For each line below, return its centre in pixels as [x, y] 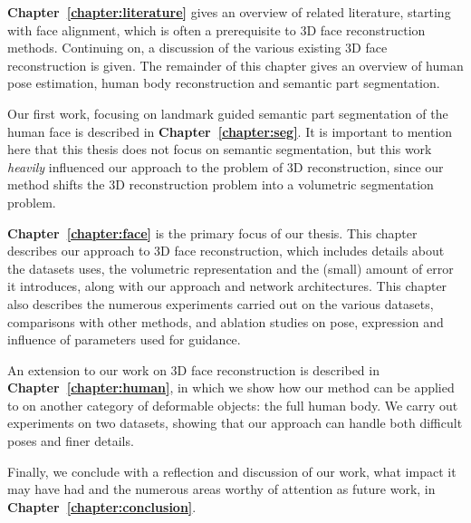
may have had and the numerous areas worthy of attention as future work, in [221, 489]
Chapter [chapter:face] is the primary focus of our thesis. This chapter [212, 232]
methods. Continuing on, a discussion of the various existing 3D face [197, 48]
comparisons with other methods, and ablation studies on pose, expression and [226, 321]
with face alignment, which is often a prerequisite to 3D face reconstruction [216, 29]
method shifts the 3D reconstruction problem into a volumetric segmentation [221, 184]
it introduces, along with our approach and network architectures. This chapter [227, 286]
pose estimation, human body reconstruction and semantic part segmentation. [224, 83]
